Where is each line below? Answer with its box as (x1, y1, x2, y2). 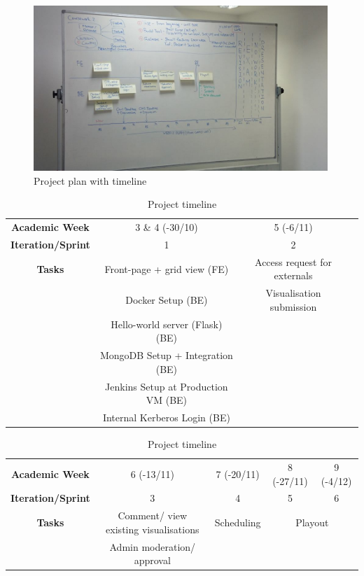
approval (134, 553, 171, 568)
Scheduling (214, 515, 261, 530)
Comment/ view (118, 508, 188, 523)
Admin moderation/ (109, 539, 196, 554)
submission (269, 299, 317, 314)
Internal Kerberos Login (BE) (102, 410, 230, 425)
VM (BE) (146, 393, 188, 407)
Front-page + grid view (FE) (104, 261, 229, 276)
